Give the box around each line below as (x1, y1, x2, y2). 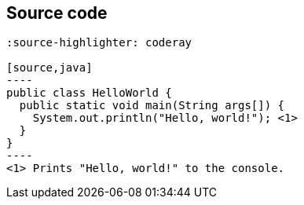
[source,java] (6, 61, 93, 75)
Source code (6, 3, 108, 23)
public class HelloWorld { (6, 86, 172, 100)
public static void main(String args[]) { (19, 99, 285, 112)
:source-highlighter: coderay (6, 36, 192, 49)
